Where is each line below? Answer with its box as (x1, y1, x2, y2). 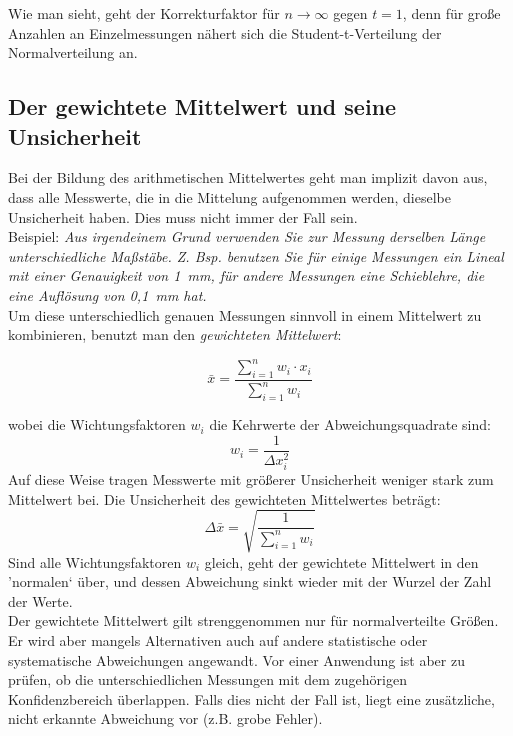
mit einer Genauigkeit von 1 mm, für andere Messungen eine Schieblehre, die (8, 265, 485, 286)
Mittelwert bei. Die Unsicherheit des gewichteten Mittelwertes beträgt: (8, 488, 441, 509)
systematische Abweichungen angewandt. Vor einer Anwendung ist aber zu (8, 649, 465, 670)
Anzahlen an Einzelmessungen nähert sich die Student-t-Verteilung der (8, 22, 442, 43)
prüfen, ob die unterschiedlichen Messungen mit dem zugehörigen (8, 669, 407, 690)
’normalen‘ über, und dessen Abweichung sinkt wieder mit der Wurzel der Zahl (8, 571, 492, 592)
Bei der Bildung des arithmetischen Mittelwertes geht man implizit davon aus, (8, 167, 488, 188)
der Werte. (8, 590, 73, 611)
